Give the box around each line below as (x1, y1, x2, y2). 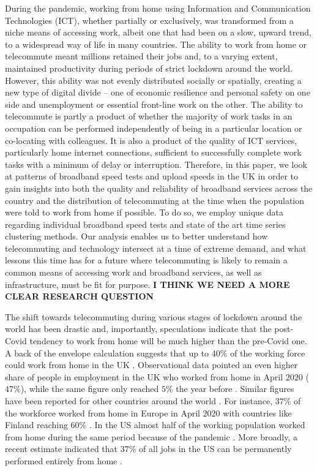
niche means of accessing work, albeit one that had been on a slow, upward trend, (5, 26, 311, 39)
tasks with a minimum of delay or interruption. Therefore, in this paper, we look (5, 157, 307, 170)
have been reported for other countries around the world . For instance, (5, 394, 273, 407)
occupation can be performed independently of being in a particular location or (5, 121, 302, 134)
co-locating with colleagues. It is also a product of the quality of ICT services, (5, 134, 297, 146)
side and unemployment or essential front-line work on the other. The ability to (5, 97, 303, 110)
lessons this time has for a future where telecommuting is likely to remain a (5, 254, 288, 266)
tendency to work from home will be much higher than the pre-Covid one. (29, 334, 307, 347)
